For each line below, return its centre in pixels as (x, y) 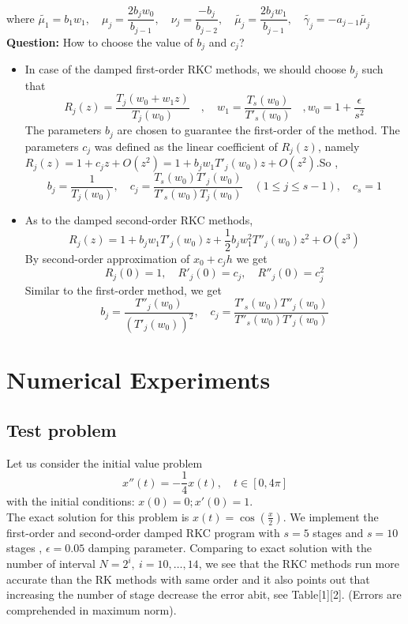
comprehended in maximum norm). (92, 609)
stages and (338, 532)
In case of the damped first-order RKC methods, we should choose (185, 69)
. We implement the (331, 516)
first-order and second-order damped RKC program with (143, 532)
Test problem (62, 429)
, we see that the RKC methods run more (299, 563)
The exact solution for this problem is (98, 516)
